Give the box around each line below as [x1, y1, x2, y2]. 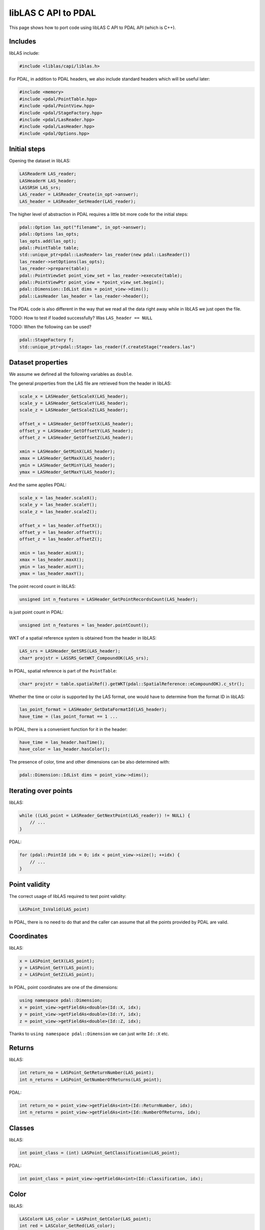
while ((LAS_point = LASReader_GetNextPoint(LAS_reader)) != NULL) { [19, 812, 190, 818]
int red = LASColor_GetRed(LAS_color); [19, 1223, 115, 1229]
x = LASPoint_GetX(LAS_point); [19, 958, 95, 964]
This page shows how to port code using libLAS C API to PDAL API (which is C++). [9, 25, 176, 31]
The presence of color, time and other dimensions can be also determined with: [9, 759, 170, 765]
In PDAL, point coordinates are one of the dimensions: [9, 984, 118, 990]
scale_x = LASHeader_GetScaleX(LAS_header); [19, 394, 129, 399]
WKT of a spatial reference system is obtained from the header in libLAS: [9, 635, 157, 641]
